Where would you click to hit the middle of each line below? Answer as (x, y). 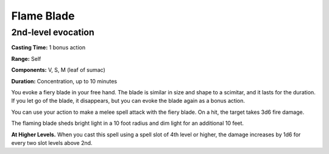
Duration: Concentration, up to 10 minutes (64, 81)
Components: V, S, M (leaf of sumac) (58, 70)
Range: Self (26, 58)
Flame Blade (43, 16)
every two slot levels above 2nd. (52, 142)
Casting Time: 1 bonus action (48, 47)
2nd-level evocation (53, 32)
